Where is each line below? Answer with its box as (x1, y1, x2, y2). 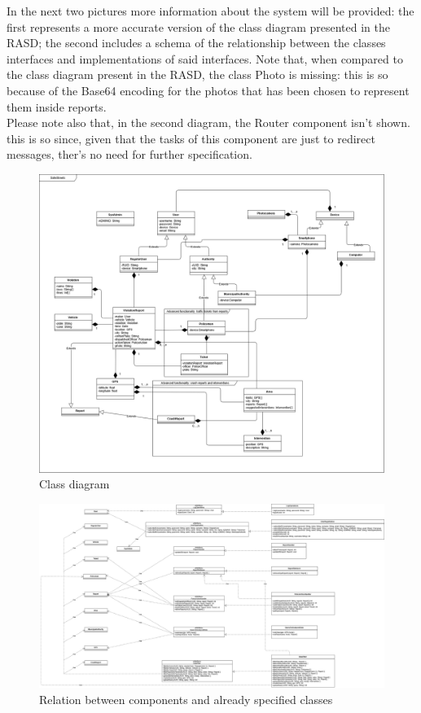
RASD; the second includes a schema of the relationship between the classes (7, 34, 386, 51)
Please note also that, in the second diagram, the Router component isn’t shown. (7, 114, 410, 131)
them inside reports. (7, 98, 107, 115)
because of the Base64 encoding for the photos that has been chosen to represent (7, 81, 410, 98)
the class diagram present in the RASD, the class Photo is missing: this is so (7, 66, 388, 83)
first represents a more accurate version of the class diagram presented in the (7, 18, 390, 35)
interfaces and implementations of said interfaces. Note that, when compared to (7, 50, 403, 67)
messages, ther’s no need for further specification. (7, 146, 252, 163)
